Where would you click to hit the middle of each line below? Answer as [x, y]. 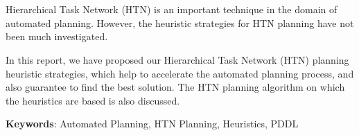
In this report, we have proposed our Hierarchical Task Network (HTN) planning [177, 59]
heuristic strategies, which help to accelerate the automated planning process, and [180, 73]
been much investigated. [57, 36]
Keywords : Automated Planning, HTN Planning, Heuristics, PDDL [152, 124]
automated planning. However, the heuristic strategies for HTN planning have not [180, 22]
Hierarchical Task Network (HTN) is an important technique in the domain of [172, 9]
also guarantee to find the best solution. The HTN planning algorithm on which [175, 87]
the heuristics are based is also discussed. [93, 100]
